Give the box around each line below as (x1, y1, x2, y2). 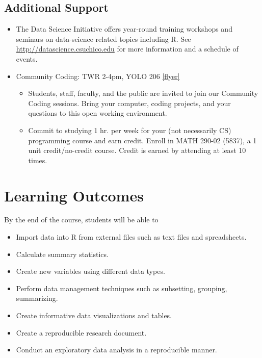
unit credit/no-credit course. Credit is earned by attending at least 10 (28, 145, 246, 156)
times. (28, 155, 47, 165)
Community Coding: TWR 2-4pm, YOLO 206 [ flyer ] (16, 70, 180, 81)
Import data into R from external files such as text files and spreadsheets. (16, 232, 247, 242)
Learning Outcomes (4, 185, 144, 206)
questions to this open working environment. (28, 108, 167, 118)
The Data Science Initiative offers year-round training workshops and (16, 23, 232, 34)
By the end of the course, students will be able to (4, 214, 159, 225)
